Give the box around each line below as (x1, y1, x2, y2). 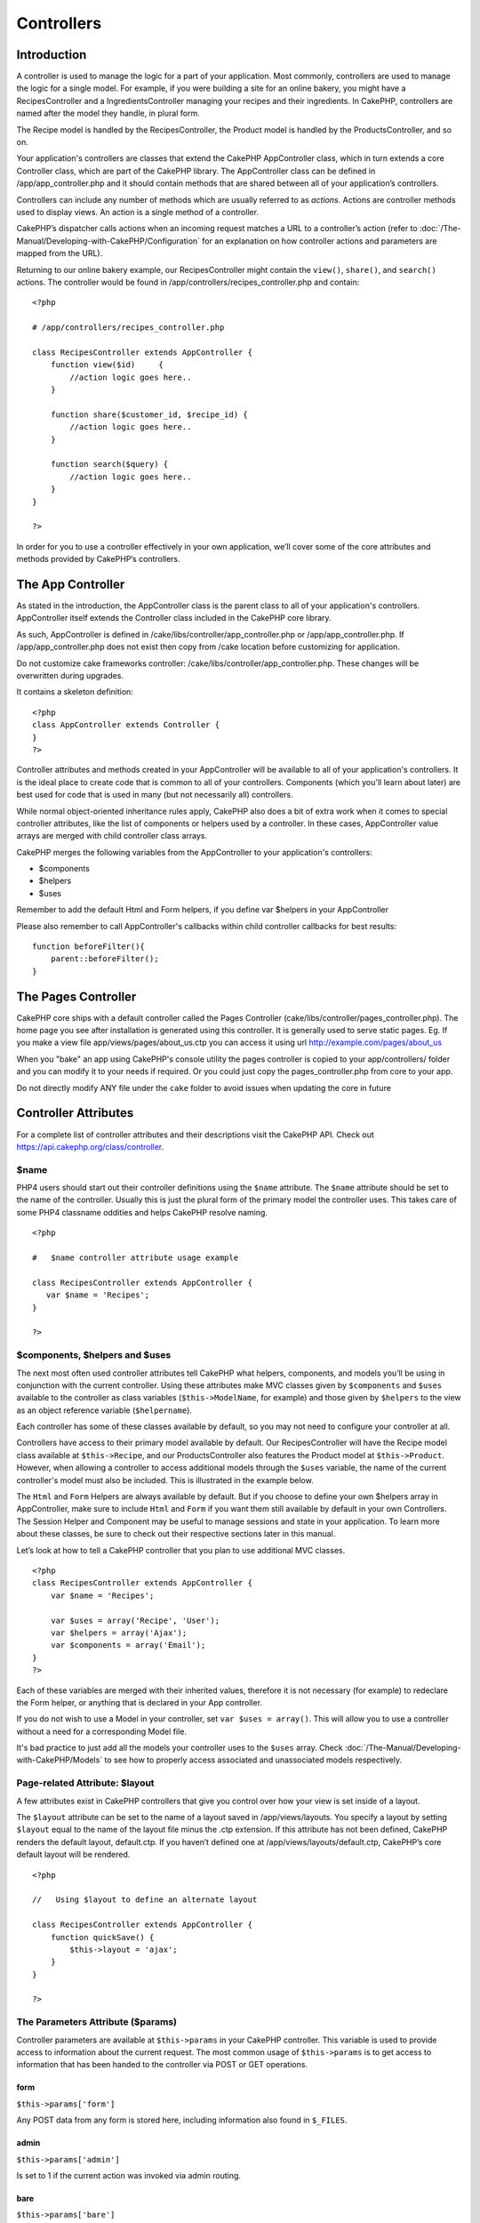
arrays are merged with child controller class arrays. (16, 831, 208, 841)
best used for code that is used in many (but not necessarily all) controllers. (16, 790, 293, 800)
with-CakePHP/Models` (16, 1754, 103, 1765)
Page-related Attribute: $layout (16, 1777, 155, 1789)
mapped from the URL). (16, 248, 103, 259)
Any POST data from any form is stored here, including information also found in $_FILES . (16, 2115, 348, 2125)
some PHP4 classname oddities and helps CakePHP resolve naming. (16, 1207, 268, 1217)
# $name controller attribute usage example (32, 1253, 239, 1263)
